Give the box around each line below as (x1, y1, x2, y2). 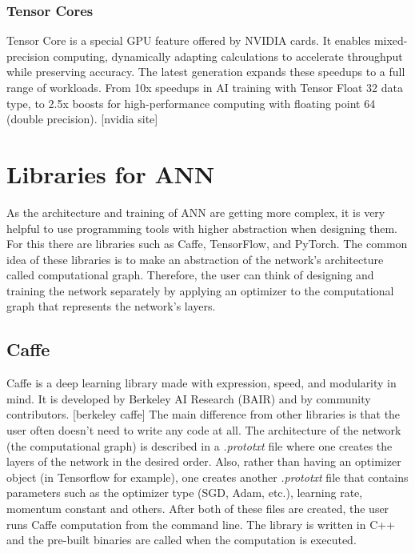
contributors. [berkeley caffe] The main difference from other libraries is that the (6, 406, 401, 423)
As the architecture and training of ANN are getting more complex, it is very (6, 203, 385, 220)
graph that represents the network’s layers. (6, 298, 216, 315)
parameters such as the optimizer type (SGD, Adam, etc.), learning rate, (6, 484, 363, 501)
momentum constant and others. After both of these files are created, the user (6, 500, 389, 517)
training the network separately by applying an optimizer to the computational (6, 282, 394, 299)
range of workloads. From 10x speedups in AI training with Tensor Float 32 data (6, 79, 403, 95)
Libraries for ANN (6, 157, 215, 190)
